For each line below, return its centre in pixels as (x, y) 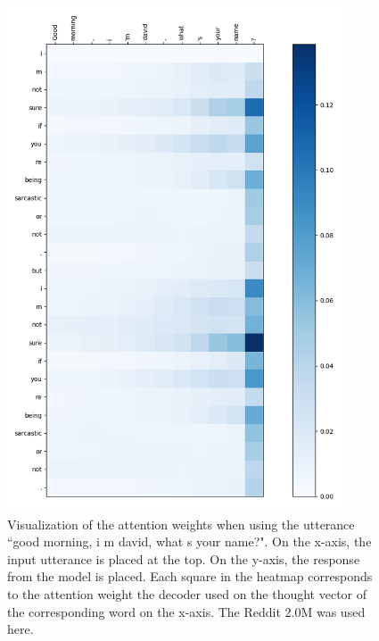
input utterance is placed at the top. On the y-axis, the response (184, 558)
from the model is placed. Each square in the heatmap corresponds (190, 576)
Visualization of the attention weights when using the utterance (181, 524)
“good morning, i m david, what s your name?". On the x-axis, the (189, 541)
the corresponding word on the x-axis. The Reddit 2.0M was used (186, 611)
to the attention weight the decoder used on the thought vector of (187, 593)
